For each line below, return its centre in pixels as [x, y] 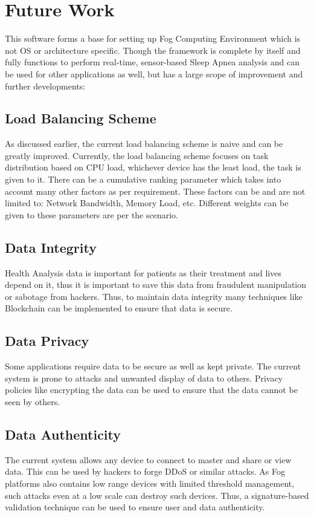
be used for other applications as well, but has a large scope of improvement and [154, 73]
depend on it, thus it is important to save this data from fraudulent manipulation [156, 285]
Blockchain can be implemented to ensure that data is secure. [119, 308]
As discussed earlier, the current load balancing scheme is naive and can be [144, 144]
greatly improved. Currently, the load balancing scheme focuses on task [137, 155]
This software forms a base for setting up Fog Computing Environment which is [153, 38]
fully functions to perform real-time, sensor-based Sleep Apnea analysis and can [152, 62]
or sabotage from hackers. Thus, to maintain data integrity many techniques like [154, 296]
